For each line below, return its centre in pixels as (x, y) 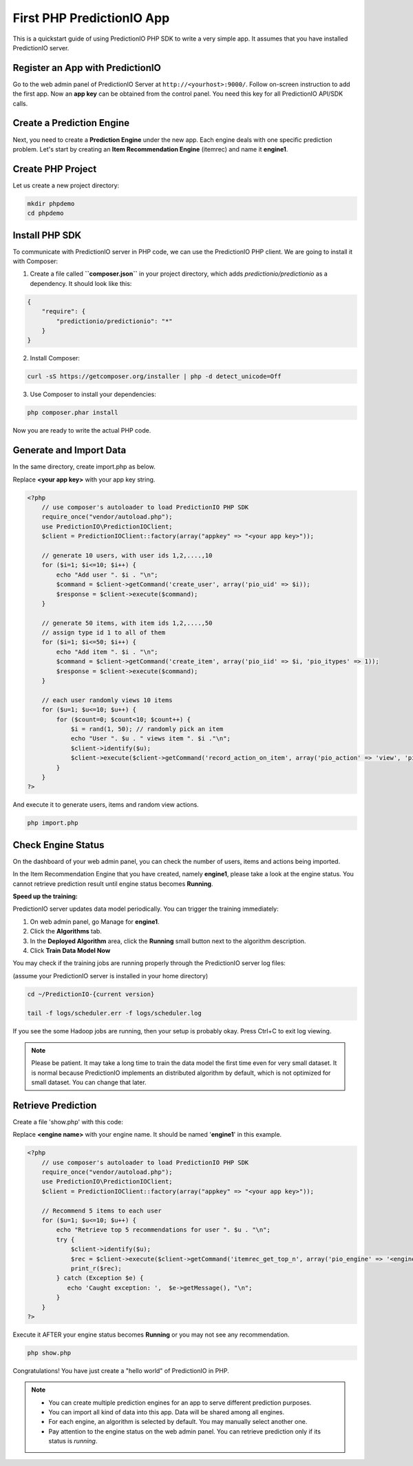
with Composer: (35, 261)
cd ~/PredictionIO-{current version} (91, 994)
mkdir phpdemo (51, 204)
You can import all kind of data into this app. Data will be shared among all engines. (167, 1412)
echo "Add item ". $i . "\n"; (107, 652)
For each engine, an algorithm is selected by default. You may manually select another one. (178, 1422)
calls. (20, 103)
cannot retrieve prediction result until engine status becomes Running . (113, 884)
